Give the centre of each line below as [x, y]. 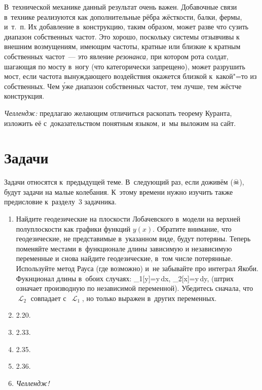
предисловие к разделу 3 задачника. [60, 202]
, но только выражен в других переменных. [149, 298]
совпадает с [48, 298]
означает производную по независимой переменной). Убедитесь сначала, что [135, 288]
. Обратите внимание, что [192, 228]
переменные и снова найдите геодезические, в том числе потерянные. [124, 258]
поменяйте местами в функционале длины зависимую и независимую [124, 248]
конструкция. [24, 96]
